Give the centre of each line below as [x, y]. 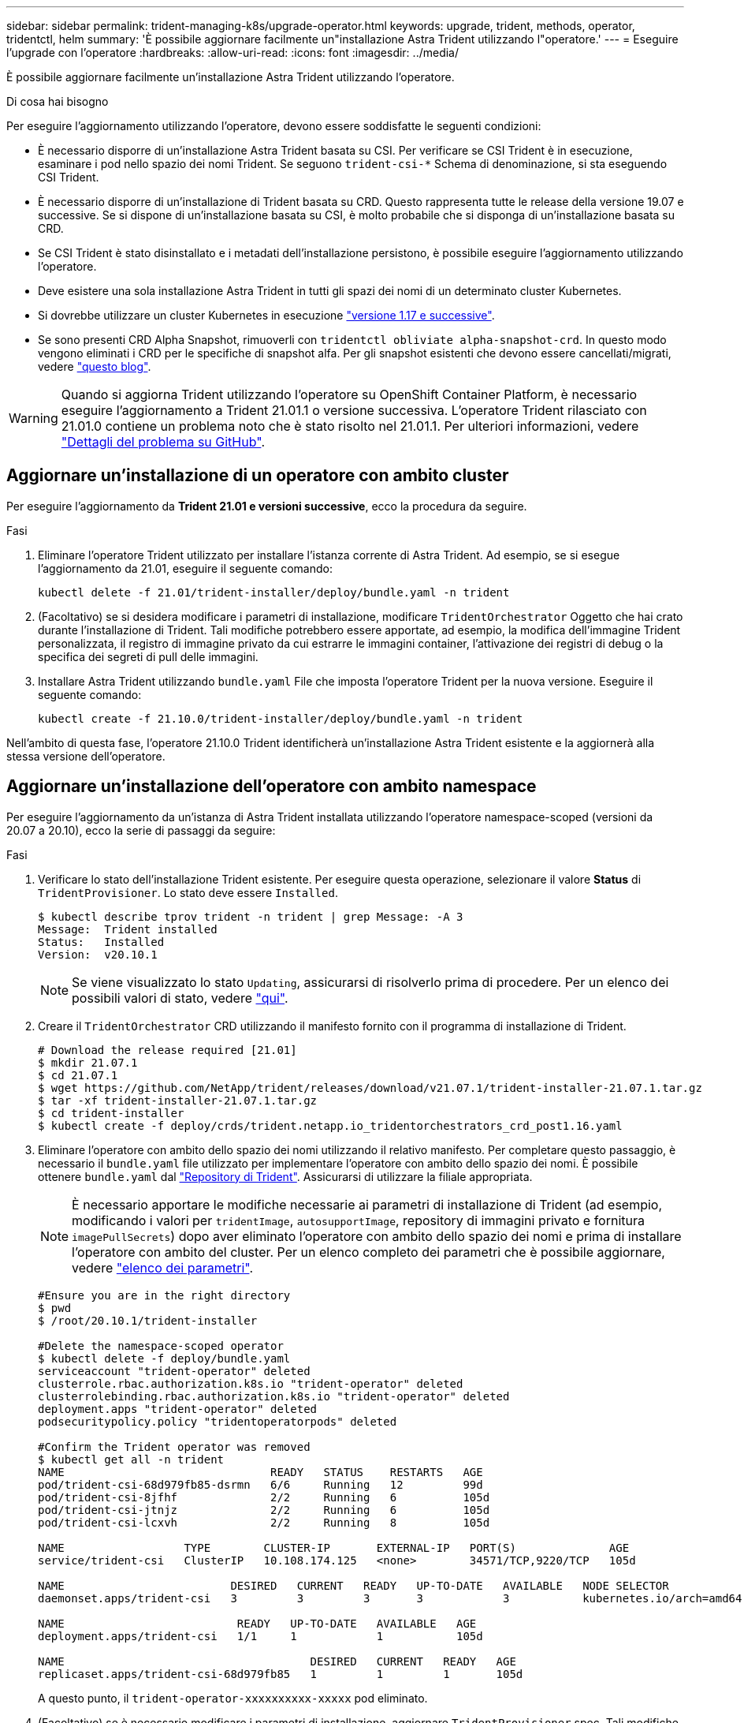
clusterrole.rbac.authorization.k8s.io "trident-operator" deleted [251, 1383]
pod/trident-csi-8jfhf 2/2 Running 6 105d [264, 1497]
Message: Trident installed [128, 929]
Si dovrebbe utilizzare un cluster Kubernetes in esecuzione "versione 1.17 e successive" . [266, 315]
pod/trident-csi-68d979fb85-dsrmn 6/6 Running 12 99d [260, 1484]
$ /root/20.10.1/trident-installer [148, 1320]
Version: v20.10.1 [98, 954]
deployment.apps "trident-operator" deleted [178, 1409]
